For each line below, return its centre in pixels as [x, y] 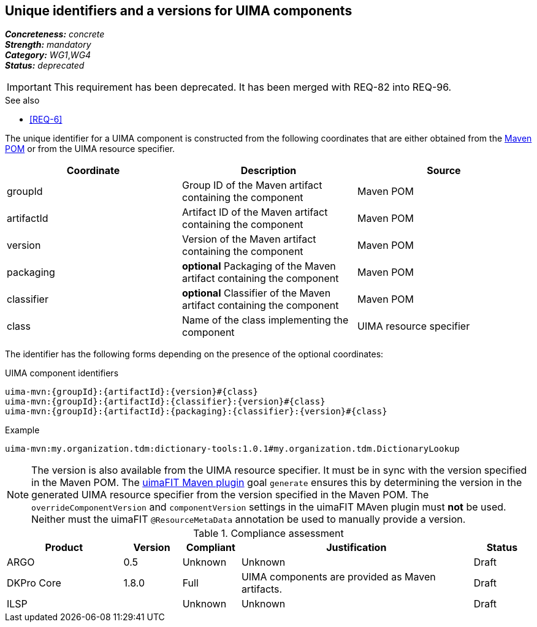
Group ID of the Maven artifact [252, 185]
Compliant [211, 548]
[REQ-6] [46, 120]
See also [22, 101]
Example [22, 430]
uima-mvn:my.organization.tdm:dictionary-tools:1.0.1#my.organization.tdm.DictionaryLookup [232, 449]
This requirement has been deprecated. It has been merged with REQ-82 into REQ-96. [253, 87]
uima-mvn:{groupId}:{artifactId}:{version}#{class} [132, 392]
